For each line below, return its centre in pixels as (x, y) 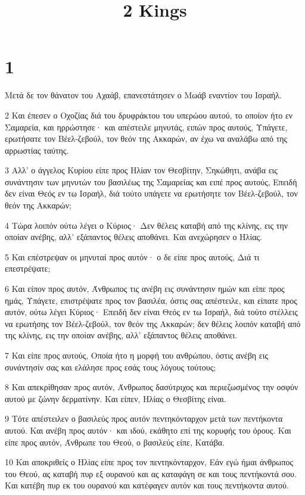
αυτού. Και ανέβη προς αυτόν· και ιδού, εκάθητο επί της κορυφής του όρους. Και (148, 430)
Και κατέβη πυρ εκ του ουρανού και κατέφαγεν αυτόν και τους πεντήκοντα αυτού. (147, 485)
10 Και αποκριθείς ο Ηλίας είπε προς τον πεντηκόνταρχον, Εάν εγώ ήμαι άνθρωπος (149, 462)
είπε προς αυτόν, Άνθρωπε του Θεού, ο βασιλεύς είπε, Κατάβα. (115, 442)
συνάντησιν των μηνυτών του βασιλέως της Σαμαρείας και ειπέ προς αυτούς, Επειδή (151, 181)
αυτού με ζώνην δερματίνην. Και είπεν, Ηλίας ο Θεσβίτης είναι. (116, 398)
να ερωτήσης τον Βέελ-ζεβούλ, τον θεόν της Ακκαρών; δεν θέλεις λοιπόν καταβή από (153, 323)
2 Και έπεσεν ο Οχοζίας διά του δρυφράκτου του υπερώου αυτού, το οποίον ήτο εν (149, 115)
